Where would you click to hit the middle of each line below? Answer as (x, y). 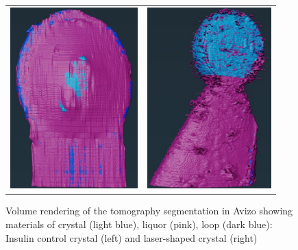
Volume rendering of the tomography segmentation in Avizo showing (149, 211)
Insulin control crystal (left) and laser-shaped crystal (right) (132, 237)
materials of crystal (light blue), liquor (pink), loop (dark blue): (139, 224)
